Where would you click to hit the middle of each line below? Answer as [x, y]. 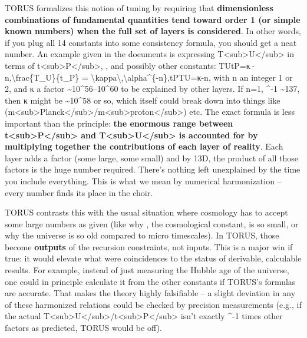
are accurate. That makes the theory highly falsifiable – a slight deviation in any [150, 293]
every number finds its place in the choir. [79, 192]
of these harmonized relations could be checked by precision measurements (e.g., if [153, 304]
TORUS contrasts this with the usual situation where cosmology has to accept [146, 212]
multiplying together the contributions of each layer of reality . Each [144, 146]
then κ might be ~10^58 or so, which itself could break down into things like [143, 100]
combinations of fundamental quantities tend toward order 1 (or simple [153, 19]
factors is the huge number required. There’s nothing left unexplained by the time [153, 169]
